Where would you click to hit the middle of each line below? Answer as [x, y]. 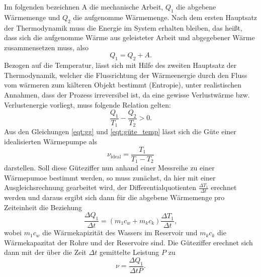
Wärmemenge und [32, 17]
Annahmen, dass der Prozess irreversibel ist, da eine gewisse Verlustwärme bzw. [127, 94]
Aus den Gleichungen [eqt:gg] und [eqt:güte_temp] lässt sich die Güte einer [120, 131]
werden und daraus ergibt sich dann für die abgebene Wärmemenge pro [114, 197]
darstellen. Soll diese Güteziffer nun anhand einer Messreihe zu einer [109, 168]
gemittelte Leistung [129, 252]
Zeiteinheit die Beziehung [43, 207]
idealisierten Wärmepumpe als [51, 142]
